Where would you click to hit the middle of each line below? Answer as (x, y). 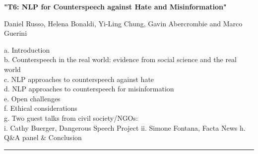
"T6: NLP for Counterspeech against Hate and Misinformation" (115, 6)
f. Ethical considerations (41, 108)
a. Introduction (27, 49)
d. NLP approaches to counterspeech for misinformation (89, 89)
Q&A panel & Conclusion (43, 137)
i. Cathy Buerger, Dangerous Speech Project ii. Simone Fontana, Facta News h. (125, 127)
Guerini (16, 33)
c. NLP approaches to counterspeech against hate (79, 79)
